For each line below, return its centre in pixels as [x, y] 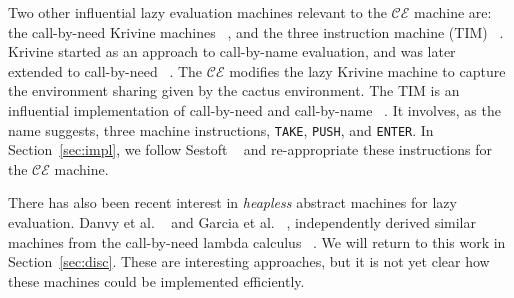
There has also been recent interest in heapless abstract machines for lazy [232, 202]
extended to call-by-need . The [105, 70]
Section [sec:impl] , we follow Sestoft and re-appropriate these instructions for [250, 149]
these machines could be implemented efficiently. [156, 280]
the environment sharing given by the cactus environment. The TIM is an [234, 90]
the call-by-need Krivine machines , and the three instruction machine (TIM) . [256, 31]
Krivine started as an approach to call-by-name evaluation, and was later [232, 51]
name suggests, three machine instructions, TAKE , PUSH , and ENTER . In [221, 129]
